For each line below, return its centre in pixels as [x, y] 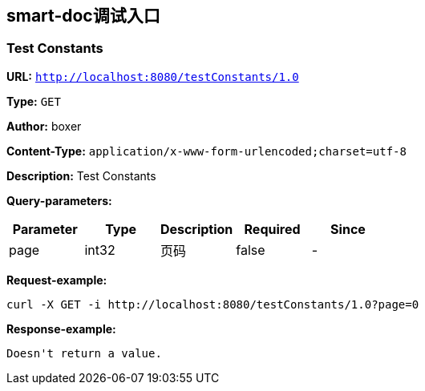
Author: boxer [44, 126]
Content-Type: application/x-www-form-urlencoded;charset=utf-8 [206, 151]
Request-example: [57, 280]
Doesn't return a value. [84, 353]
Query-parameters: [59, 200]
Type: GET [34, 101]
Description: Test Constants [81, 175]
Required [272, 229]
